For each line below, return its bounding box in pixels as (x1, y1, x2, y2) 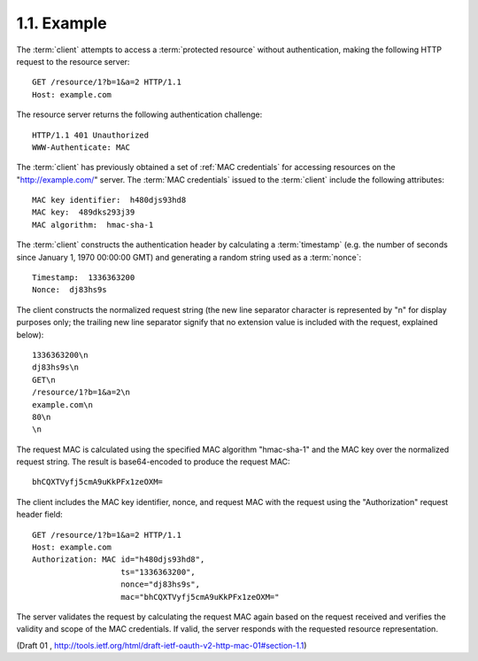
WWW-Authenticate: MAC (32, 142, 131, 152)
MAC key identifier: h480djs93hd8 (32, 195, 187, 206)
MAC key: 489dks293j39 (32, 207, 135, 217)
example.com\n (32, 400, 93, 409)
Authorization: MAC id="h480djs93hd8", (32, 555, 205, 564)
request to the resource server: (16, 56, 130, 66)
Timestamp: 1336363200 (32, 273, 135, 283)
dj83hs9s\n (32, 362, 80, 372)
